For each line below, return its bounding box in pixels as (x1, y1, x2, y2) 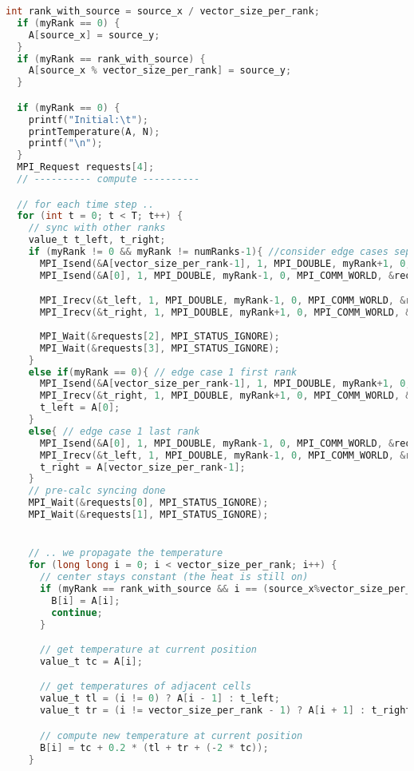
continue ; (51, 606, 103, 618)
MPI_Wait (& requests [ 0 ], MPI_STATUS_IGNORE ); (28, 497, 269, 509)
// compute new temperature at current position (39, 729, 303, 741)
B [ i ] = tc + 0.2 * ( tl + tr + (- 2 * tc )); (39, 741, 269, 753)
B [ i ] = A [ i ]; (51, 594, 120, 606)
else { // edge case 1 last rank (28, 425, 200, 437)
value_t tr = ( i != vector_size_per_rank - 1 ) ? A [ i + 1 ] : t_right (39, 705, 412, 717)
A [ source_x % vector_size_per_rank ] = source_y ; (28, 65, 292, 77)
